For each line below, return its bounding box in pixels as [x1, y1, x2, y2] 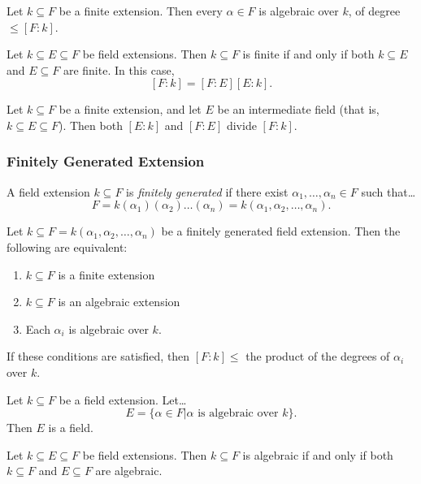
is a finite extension [58, 266, 155, 283]
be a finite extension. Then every [59, 2, 223, 19]
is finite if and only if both [242, 45, 375, 63]
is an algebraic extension [58, 293, 180, 310]
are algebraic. [95, 462, 163, 479]
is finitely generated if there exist [126, 183, 289, 200]
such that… [361, 183, 416, 200]
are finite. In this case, [63, 61, 175, 78]
